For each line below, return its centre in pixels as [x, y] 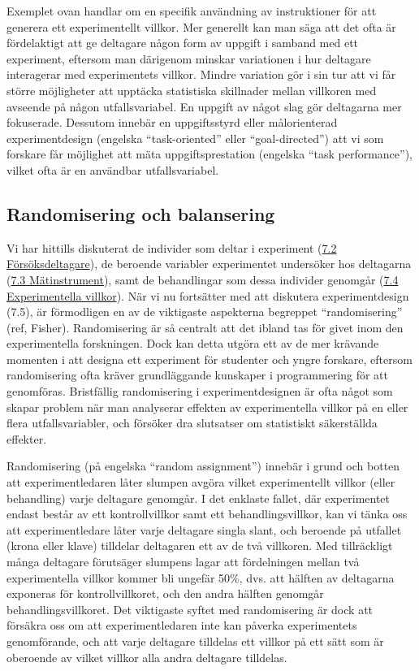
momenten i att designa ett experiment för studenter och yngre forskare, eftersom [209, 359]
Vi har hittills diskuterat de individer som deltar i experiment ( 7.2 [172, 247]
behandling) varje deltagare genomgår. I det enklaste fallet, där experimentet [199, 498]
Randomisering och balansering [141, 213]
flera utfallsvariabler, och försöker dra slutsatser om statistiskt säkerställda [192, 423]
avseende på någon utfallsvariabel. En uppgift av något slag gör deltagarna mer [204, 106]
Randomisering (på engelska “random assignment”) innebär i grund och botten [203, 466]
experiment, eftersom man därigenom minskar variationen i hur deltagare [189, 58]
